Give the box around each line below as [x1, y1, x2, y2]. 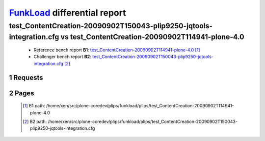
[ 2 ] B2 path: [23, 119, 47, 124]
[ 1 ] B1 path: [23, 103, 45, 109]
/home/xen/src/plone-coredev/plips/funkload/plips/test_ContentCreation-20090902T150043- [48, 119, 238, 124]
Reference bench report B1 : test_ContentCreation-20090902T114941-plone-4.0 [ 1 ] [33, 47, 200, 53]
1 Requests [9, 73, 43, 81]
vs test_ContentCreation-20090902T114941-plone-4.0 [60, 32, 245, 41]
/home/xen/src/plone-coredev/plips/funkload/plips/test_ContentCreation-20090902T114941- [46, 103, 234, 109]
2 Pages [9, 89, 34, 97]
